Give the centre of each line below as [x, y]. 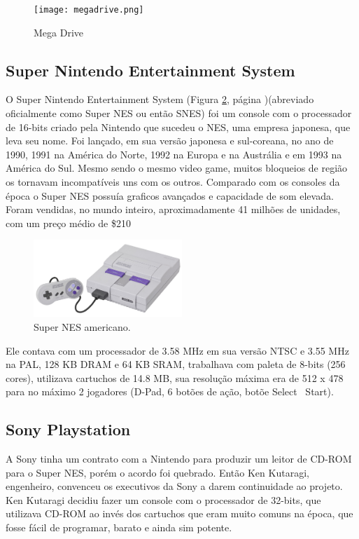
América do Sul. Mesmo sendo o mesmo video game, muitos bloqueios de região [177, 168]
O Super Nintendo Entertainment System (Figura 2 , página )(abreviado [160, 99]
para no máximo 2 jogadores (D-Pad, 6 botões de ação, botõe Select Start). [170, 391]
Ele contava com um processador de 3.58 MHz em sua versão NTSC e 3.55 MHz [177, 350]
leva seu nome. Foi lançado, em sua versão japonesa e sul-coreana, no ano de [170, 141]
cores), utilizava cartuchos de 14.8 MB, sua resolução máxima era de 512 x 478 [175, 377]
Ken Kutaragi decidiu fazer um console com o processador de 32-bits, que [163, 499]
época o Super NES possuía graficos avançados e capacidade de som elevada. [170, 195]
